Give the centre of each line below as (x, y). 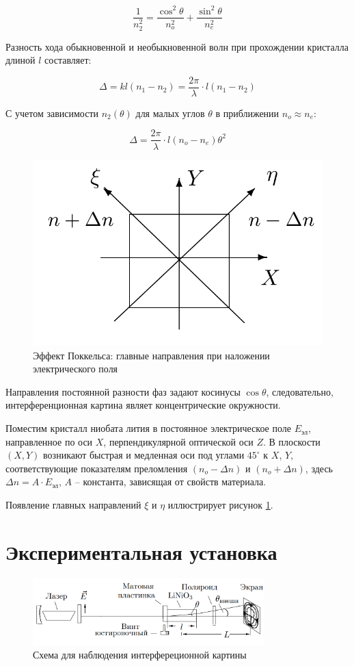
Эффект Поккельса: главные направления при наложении (151, 355)
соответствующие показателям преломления (97, 468)
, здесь (319, 468)
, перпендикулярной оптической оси (178, 441)
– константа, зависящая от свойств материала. (171, 482)
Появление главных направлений (73, 505)
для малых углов (170, 113)
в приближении (247, 113)
